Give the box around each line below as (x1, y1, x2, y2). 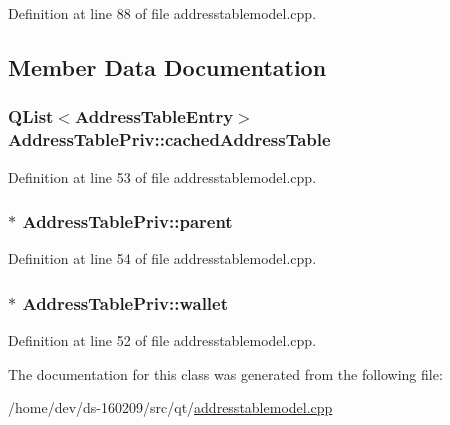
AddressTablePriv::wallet (22, 290, 229, 315)
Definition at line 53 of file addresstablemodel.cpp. (8, 166, 317, 187)
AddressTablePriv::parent (22, 209, 233, 234)
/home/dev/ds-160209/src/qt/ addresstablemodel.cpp (8, 397, 333, 418)
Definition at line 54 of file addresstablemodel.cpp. (8, 248, 317, 269)
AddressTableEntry (75, 104, 234, 129)
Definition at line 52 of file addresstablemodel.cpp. (8, 330, 317, 351)
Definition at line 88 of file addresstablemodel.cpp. (8, 3, 317, 23)
